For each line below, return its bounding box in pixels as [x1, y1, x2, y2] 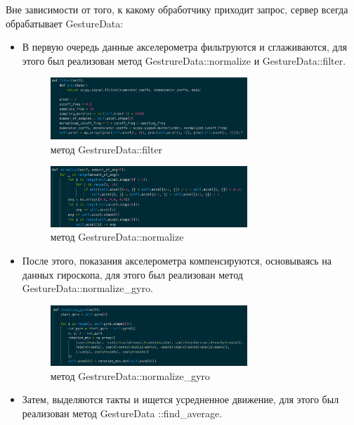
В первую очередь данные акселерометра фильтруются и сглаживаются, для [22, 39, 347, 54]
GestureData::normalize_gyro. [22, 281, 153, 296]
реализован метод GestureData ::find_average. [22, 405, 223, 420]
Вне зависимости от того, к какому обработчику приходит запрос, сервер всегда [6, 2, 348, 16]
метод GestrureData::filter [50, 141, 163, 156]
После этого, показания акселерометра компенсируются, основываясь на [22, 253, 332, 267]
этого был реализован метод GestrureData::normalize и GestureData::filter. [22, 53, 346, 68]
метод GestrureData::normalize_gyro [50, 368, 210, 383]
